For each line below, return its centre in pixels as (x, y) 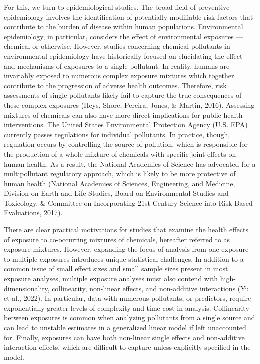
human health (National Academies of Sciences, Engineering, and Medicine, (120, 183)
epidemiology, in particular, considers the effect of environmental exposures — (124, 36)
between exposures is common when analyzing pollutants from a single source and (130, 318)
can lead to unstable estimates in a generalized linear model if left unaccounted (125, 327)
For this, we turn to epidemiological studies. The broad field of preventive (117, 7)
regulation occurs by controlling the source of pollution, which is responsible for (126, 144)
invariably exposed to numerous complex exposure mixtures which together (119, 75)
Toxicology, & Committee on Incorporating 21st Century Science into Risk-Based (128, 203)
